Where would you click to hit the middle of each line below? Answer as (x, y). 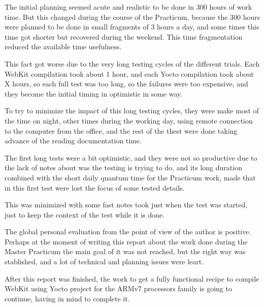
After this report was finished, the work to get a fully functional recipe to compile (132, 278)
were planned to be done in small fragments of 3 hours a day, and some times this (132, 27)
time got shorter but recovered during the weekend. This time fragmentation (124, 36)
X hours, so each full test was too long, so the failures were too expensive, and (126, 84)
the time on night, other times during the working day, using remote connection (129, 120)
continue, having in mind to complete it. (67, 298)
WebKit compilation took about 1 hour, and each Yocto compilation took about (129, 73)
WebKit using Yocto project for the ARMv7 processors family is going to (118, 288)
